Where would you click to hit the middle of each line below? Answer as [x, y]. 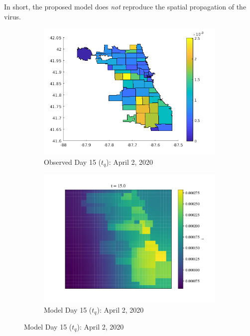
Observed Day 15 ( [73, 162]
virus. [12, 16]
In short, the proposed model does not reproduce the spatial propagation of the [125, 6]
